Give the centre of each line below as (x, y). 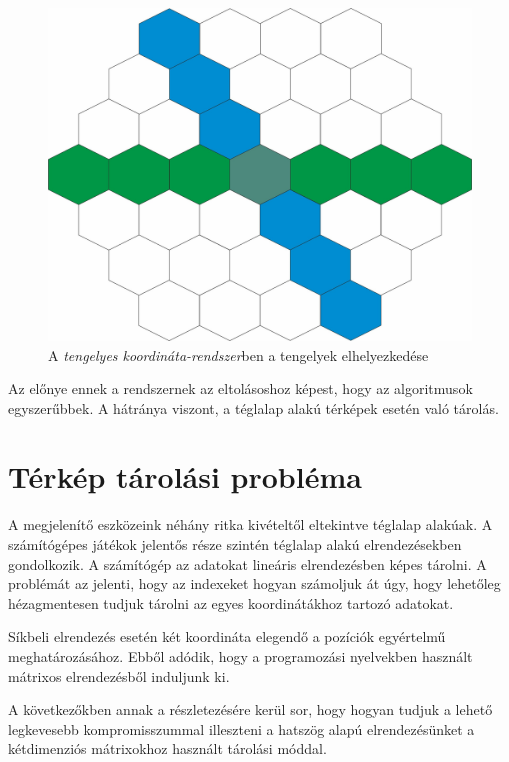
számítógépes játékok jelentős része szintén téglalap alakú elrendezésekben (235, 544)
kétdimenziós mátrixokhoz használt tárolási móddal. (167, 748)
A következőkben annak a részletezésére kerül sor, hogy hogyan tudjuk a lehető (250, 709)
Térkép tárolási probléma (185, 476)
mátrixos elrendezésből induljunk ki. (119, 675)
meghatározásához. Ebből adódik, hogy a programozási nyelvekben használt (240, 655)
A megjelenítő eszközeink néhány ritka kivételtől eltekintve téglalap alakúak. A (250, 524)
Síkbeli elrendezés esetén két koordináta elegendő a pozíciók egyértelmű (227, 636)
